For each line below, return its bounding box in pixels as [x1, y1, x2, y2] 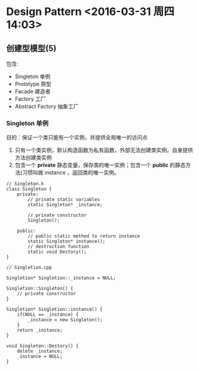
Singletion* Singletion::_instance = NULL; [6, 275, 117, 281]
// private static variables [27, 197, 100, 203]
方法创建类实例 [14, 154, 52, 161]
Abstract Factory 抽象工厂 [14, 103, 79, 110]
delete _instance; [17, 348, 63, 354]
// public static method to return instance [27, 233, 140, 239]
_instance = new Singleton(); [27, 317, 103, 323]
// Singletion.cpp [6, 265, 52, 271]
